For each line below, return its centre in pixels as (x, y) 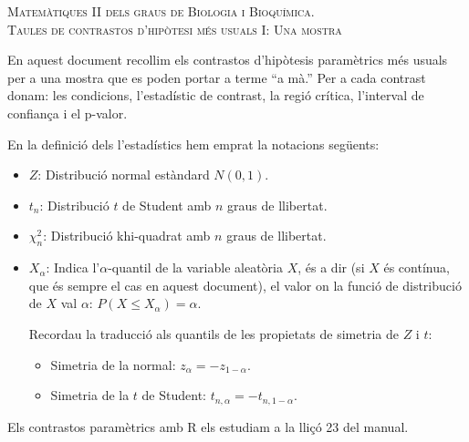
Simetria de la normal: (113, 364)
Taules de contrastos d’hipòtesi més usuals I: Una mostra (175, 29)
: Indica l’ (73, 267)
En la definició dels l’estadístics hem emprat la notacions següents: (193, 144)
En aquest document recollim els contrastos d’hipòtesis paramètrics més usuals (228, 60)
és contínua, (417, 267)
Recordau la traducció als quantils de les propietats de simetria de (214, 333)
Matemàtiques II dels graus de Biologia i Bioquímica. (161, 11)
